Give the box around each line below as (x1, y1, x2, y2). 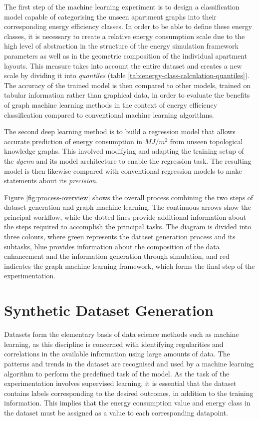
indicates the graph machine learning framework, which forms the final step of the (4, 260, 255, 271)
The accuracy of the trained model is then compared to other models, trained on (4, 80, 251, 90)
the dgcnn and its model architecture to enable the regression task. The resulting (4, 155, 252, 166)
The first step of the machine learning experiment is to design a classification (4, 2, 240, 12)
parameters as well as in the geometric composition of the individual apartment (4, 50, 247, 61)
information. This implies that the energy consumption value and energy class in (4, 397, 251, 408)
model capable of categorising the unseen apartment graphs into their (4, 11, 217, 22)
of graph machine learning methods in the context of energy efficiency (4, 99, 218, 110)
